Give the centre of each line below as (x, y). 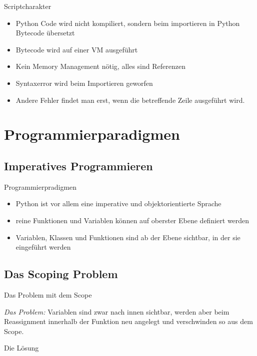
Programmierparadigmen (92, 134)
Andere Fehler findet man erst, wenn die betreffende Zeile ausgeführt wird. (130, 100)
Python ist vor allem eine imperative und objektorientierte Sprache (118, 203)
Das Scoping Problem (61, 274)
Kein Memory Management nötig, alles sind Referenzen (100, 66)
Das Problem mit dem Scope (48, 294)
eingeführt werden (43, 247)
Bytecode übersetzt (45, 33)
